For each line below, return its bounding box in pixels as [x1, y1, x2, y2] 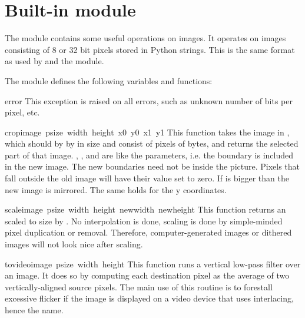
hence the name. [5, 304, 64, 316]
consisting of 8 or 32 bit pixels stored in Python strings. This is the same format [5, 43, 295, 55]
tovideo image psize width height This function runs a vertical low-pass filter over [5, 257, 301, 270]
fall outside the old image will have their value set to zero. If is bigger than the [5, 172, 289, 184]
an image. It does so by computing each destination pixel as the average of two [5, 269, 290, 281]
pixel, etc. [5, 106, 40, 118]
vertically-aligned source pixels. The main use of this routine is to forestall [5, 280, 273, 293]
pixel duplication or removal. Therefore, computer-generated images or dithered [5, 226, 292, 238]
